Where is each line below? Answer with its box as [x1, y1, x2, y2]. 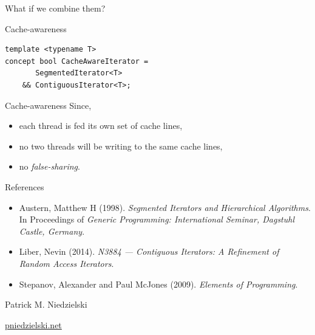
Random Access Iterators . [19, 257, 114, 269]
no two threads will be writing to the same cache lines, [19, 139, 223, 152]
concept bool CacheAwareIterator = [5, 57, 149, 66]
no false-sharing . [19, 160, 80, 173]
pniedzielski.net [5, 318, 62, 331]
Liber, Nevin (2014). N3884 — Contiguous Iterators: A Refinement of [19, 245, 279, 258]
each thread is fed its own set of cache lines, [19, 119, 183, 132]
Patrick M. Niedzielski [5, 298, 87, 311]
